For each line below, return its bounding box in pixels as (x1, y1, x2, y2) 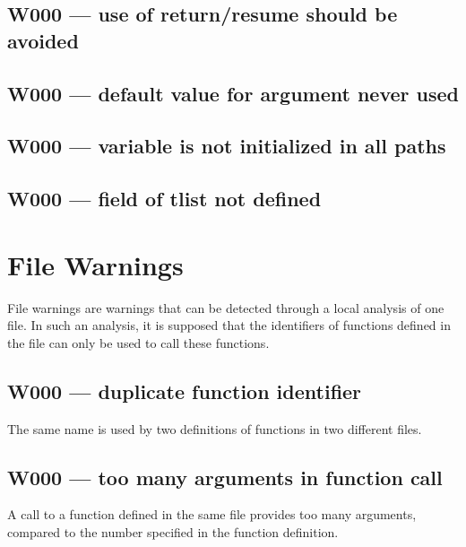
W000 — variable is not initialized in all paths (7, 132, 446, 160)
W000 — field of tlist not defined (7, 185, 322, 213)
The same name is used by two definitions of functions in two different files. (7, 419, 422, 438)
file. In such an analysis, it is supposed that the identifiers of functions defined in (7, 316, 451, 334)
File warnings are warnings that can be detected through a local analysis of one (7, 298, 444, 317)
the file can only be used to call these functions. (7, 333, 270, 352)
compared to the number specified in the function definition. (7, 523, 339, 542)
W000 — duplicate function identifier (7, 377, 362, 404)
